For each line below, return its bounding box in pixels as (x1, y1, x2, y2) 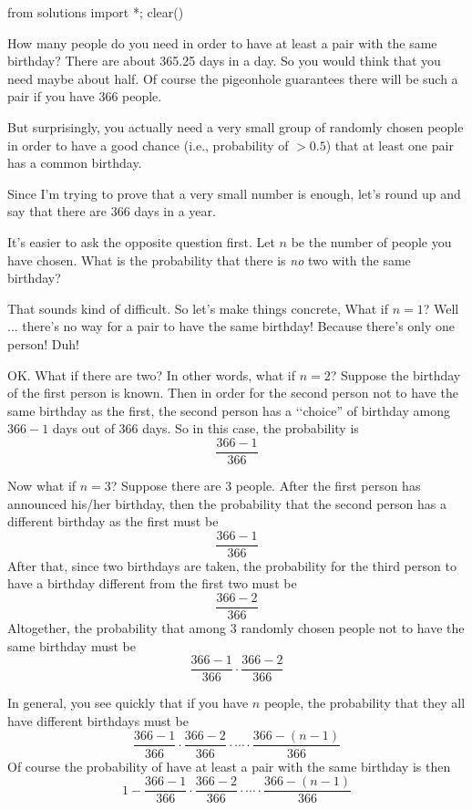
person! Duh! (7, 334, 79, 353)
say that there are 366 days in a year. (7, 202, 216, 221)
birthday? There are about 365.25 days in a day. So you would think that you (7, 51, 441, 70)
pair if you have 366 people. (7, 87, 162, 106)
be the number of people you (291, 232, 452, 251)
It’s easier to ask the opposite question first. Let (7, 232, 275, 251)
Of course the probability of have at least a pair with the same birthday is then (7, 756, 451, 775)
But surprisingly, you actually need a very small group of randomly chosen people (7, 117, 464, 136)
